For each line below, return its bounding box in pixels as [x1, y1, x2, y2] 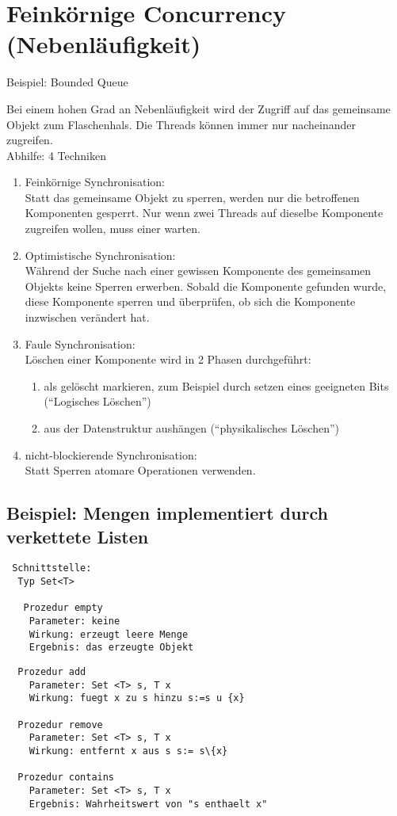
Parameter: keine [29, 616, 120, 627]
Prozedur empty [23, 602, 103, 614]
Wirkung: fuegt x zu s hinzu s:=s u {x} [29, 692, 245, 704]
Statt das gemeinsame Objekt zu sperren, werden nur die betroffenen [25, 189, 360, 205]
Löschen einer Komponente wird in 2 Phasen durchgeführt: [25, 351, 311, 368]
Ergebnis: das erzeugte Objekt [29, 642, 194, 654]
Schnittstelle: [12, 562, 92, 574]
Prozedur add [17, 665, 86, 677]
